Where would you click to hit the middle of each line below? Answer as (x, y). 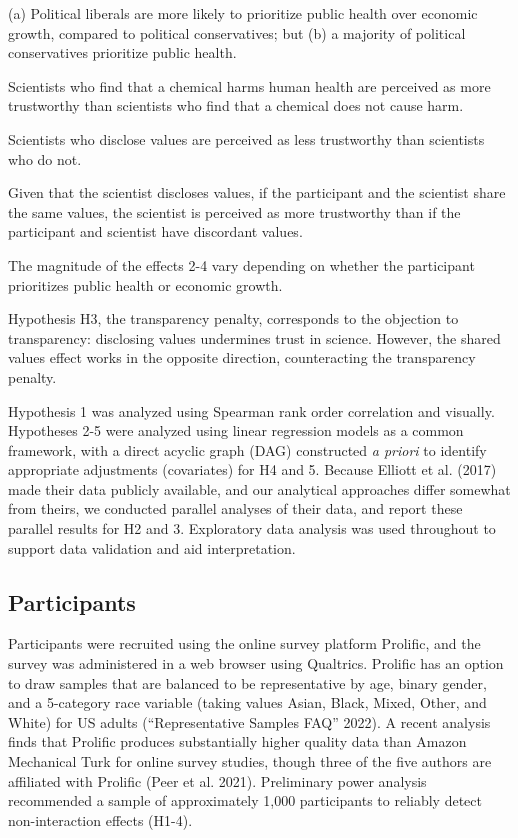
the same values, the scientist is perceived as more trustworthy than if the (234, 211)
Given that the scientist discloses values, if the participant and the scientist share (257, 192)
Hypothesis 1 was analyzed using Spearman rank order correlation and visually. (251, 410)
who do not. (45, 158)
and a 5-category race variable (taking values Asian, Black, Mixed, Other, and (247, 702)
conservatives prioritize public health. (122, 52)
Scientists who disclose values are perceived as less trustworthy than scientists (246, 138)
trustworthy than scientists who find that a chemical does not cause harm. (236, 105)
